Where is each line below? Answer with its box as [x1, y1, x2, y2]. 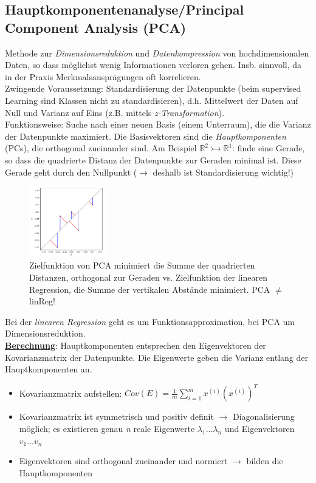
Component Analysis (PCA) [5, 18, 187, 36]
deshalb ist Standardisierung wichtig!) [153, 165, 294, 178]
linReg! [29, 295, 55, 307]
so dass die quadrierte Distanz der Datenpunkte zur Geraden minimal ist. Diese [5, 153, 301, 166]
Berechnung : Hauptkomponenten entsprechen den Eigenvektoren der [5, 339, 266, 352]
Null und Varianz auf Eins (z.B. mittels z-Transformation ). [5, 106, 224, 118]
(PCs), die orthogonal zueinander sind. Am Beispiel [5, 142, 197, 154]
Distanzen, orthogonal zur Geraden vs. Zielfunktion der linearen [29, 271, 267, 284]
